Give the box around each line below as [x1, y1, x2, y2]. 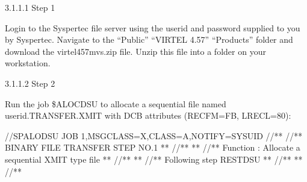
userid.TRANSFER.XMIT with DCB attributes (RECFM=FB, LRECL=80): [5, 109, 291, 122]
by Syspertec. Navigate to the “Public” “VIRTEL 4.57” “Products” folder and [5, 33, 293, 46]
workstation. [5, 57, 51, 69]
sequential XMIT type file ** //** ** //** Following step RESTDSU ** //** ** [5, 152, 303, 165]
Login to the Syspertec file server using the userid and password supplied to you [5, 21, 300, 34]
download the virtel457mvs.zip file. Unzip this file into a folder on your [5, 45, 266, 57]
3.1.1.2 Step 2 [5, 77, 55, 89]
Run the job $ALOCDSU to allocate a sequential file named [5, 97, 226, 110]
